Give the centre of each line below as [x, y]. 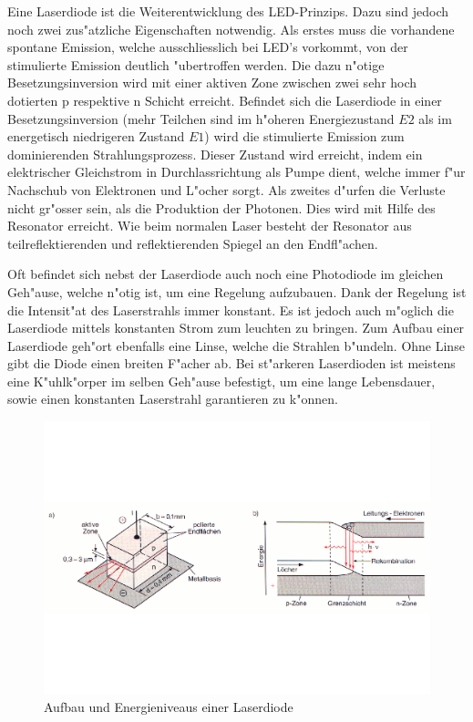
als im [435, 118]
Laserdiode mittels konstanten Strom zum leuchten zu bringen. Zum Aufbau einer [236, 328]
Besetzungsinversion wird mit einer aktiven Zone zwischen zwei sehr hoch [212, 83]
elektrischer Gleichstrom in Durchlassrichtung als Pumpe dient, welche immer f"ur [236, 172]
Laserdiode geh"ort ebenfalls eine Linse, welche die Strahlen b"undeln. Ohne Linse [236, 345]
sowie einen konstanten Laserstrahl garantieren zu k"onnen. [173, 399]
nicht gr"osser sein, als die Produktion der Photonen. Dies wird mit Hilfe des [221, 207]
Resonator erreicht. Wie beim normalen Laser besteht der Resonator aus [210, 226]
